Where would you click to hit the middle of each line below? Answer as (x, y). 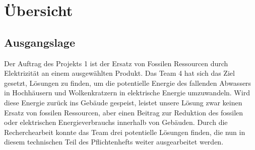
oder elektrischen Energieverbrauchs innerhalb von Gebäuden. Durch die (116, 122)
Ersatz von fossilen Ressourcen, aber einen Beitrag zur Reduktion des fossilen (124, 112)
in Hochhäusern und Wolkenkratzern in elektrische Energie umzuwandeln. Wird (127, 93)
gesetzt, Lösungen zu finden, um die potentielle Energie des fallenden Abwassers (128, 83)
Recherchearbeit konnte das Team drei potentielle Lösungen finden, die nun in (125, 132)
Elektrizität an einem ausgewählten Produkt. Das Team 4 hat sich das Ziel (119, 73)
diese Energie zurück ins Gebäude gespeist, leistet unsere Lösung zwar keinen (123, 102)
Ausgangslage (40, 42)
